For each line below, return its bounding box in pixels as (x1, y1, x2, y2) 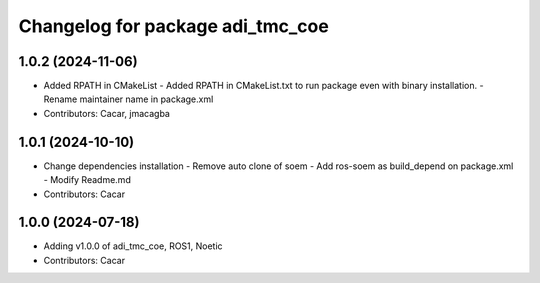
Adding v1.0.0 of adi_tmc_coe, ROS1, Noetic (43, 240, 224, 252)
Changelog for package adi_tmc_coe (18, 15, 329, 37)
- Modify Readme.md (43, 174, 132, 186)
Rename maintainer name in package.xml (43, 93, 214, 105)
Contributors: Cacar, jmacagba (43, 107, 170, 119)
